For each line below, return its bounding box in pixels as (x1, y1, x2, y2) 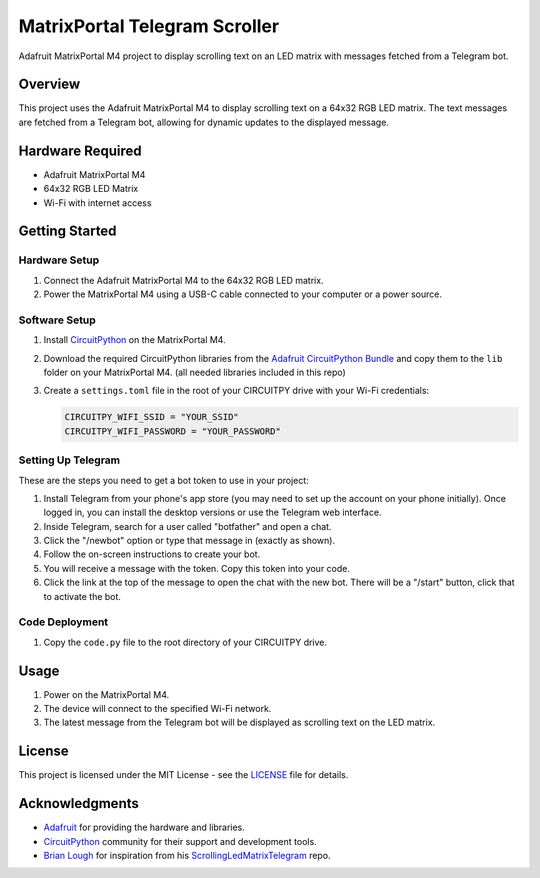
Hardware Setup (18, 253, 100, 267)
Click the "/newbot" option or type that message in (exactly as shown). (43, 535, 335, 547)
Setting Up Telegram (18, 453, 121, 467)
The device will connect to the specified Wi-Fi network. (43, 703, 272, 715)
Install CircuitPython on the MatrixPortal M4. (43, 334, 226, 346)
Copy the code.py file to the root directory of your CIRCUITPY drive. (43, 636, 328, 648)
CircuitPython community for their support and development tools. (43, 835, 317, 847)
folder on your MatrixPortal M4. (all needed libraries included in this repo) (43, 366, 347, 378)
